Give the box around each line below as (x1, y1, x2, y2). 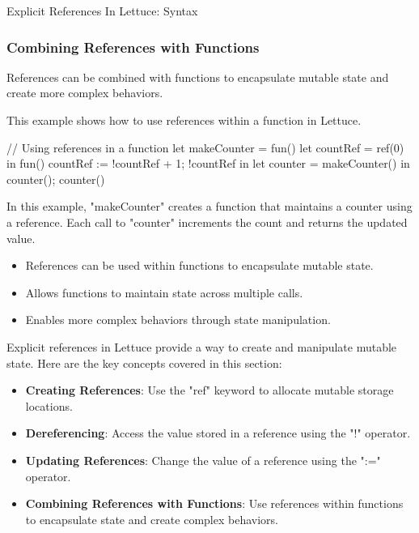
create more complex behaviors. (6, 84, 163, 101)
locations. (25, 397, 73, 414)
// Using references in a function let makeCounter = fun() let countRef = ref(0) (6, 139, 404, 156)
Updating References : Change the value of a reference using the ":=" (25, 451, 381, 468)
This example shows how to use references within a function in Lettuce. (6, 112, 362, 128)
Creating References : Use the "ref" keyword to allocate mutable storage (25, 382, 394, 399)
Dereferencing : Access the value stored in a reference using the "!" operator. (25, 424, 411, 441)
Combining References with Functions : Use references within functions (25, 495, 404, 512)
